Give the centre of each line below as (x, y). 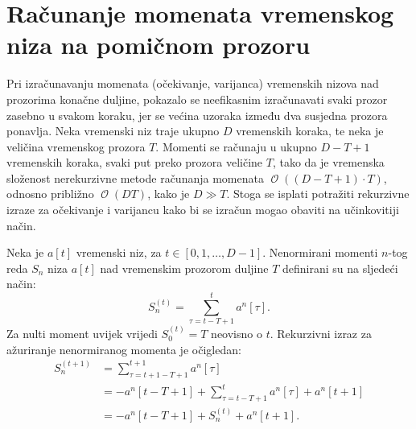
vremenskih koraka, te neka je (310, 131)
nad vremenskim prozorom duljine (184, 268)
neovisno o (237, 333)
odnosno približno (50, 194)
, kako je (169, 194)
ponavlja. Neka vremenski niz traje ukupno (113, 131)
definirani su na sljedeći (340, 268)
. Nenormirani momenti (320, 252)
